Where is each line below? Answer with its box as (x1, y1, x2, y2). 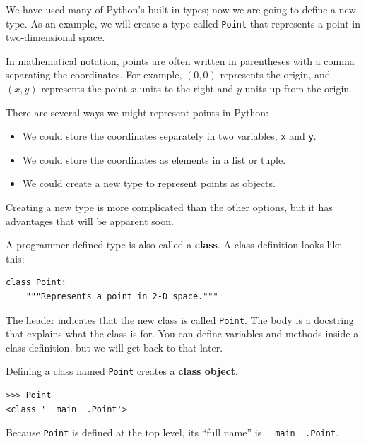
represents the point (41, 81, 128, 96)
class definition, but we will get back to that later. (6, 340, 223, 354)
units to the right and (139, 81, 234, 96)
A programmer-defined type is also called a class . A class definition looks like (6, 237, 342, 252)
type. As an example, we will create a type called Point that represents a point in (6, 16, 360, 30)
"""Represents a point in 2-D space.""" (25, 292, 218, 302)
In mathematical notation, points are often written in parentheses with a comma (6, 53, 355, 68)
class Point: (6, 277, 66, 288)
